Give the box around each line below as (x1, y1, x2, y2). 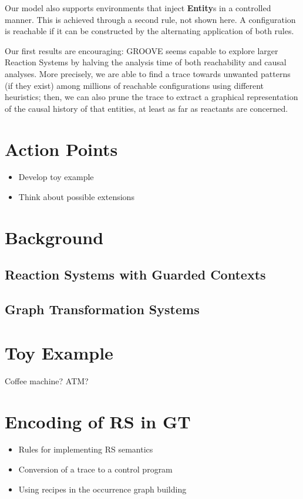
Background (5, 225, 104, 249)
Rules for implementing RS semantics (18, 443, 153, 455)
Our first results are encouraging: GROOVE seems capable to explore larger (5, 44, 278, 56)
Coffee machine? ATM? (5, 374, 89, 387)
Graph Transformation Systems (5, 300, 200, 318)
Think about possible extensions (18, 191, 134, 203)
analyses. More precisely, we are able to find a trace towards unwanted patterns (5, 67, 291, 79)
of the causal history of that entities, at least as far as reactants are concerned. (5, 102, 288, 114)
